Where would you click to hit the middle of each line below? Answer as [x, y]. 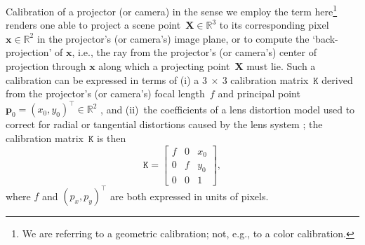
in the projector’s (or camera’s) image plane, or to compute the [173, 38]
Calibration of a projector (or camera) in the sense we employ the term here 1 [172, 10]
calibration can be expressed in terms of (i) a [102, 79]
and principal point [259, 93]
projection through [46, 66]
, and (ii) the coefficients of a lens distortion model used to [228, 109]
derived [337, 79]
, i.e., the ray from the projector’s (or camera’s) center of [194, 52]
